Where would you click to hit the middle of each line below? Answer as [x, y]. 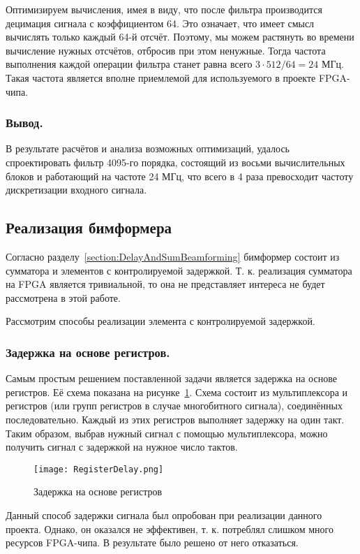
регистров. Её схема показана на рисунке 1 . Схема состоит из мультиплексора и [177, 392]
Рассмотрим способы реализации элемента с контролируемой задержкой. [160, 321]
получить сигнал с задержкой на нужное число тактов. [122, 447]
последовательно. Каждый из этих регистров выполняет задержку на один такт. [175, 419]
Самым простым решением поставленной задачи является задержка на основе [171, 378]
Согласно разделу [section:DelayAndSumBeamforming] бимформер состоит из [173, 256]
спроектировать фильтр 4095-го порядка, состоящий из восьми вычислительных [175, 162]
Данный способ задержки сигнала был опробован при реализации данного [164, 515]
